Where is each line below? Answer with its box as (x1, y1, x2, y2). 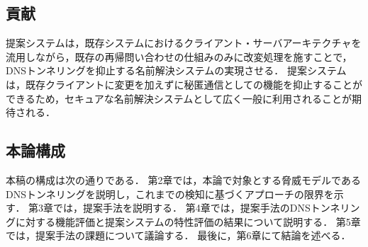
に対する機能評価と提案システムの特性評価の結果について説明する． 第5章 (15, 214, 361, 229)
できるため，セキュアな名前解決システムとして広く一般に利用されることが (6, 91, 352, 105)
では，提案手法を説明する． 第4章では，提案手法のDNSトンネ (53, 200, 340, 215)
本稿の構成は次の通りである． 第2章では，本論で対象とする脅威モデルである (6, 172, 361, 187)
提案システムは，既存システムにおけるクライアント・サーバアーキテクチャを (6, 35, 362, 50)
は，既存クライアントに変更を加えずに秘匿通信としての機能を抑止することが (6, 76, 363, 91)
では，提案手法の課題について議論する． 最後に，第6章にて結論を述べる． (6, 228, 351, 243)
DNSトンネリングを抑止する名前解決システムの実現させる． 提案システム (6, 63, 347, 78)
